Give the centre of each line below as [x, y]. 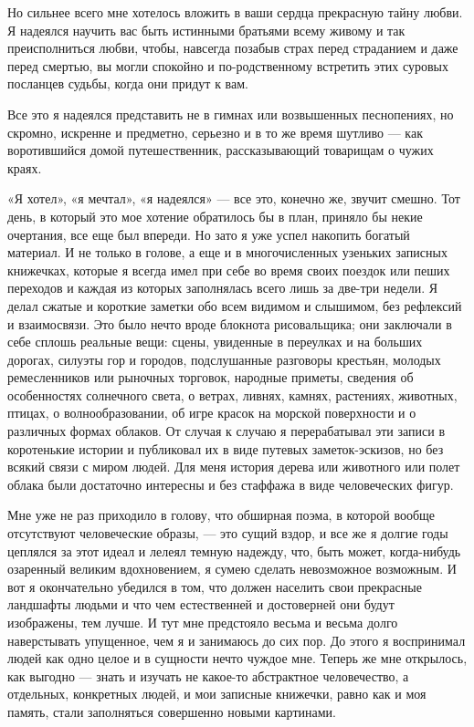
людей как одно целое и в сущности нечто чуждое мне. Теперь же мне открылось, [237, 658]
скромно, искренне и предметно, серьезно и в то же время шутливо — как [215, 132]
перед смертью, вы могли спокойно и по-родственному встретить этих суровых [228, 65]
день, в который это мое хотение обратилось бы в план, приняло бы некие [215, 216]
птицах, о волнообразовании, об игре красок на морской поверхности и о [212, 413]
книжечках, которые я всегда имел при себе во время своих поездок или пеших [229, 270]
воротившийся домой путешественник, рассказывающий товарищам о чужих [221, 150]
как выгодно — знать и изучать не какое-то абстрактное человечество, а [208, 675]
